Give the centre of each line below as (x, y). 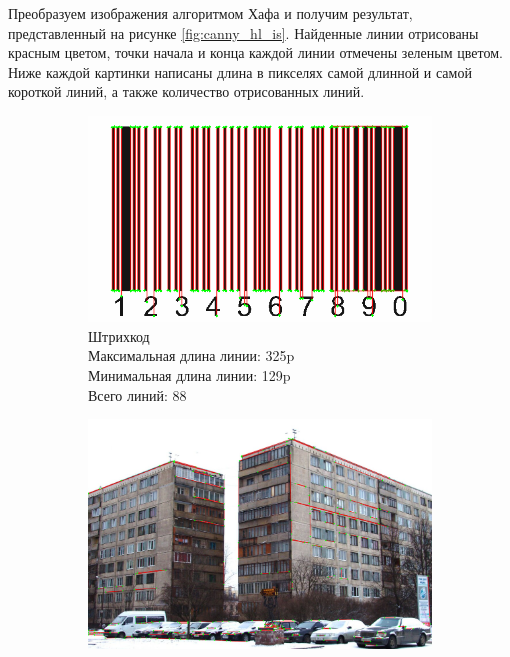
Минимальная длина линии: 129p (189, 375)
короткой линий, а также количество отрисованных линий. (186, 91)
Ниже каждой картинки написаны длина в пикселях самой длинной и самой (240, 71)
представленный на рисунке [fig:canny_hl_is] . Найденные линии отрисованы (243, 32)
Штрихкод (119, 335)
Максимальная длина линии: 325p (191, 355)
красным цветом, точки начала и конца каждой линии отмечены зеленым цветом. (255, 52)
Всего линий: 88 (137, 394)
